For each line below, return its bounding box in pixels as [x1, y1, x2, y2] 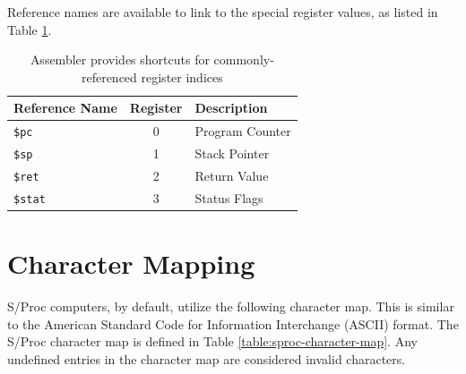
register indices [141, 67, 223, 86]
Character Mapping [7, 245, 255, 282]
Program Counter [194, 122, 291, 140]
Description [194, 98, 268, 117]
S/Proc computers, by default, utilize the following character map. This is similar [7, 297, 454, 316]
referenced [81, 67, 137, 86]
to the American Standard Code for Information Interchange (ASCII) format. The [7, 314, 459, 333]
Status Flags [194, 188, 263, 207]
